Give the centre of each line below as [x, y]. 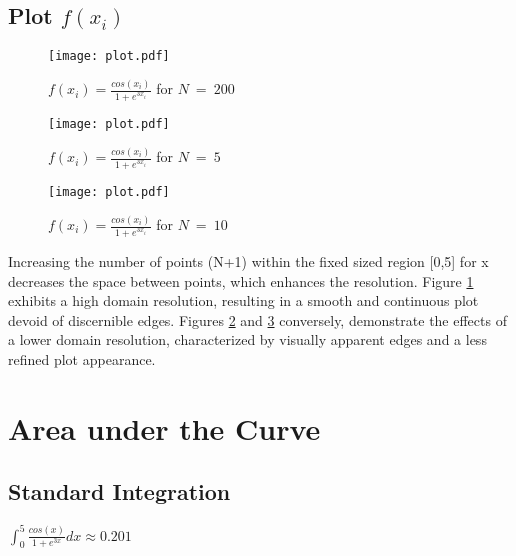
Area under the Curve [164, 427]
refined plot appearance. [82, 358]
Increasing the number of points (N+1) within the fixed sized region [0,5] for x [248, 260]
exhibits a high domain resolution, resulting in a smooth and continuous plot [243, 300]
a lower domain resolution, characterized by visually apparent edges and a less [247, 339]
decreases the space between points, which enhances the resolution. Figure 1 [241, 280]
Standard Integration [119, 491]
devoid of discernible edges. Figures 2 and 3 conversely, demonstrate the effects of [257, 319]
